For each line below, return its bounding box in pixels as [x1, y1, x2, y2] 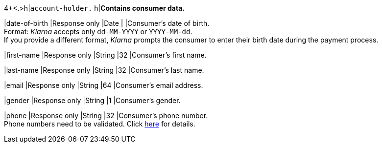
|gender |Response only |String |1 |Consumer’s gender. [4, 96, 181, 105]
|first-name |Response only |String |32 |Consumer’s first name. [4, 51, 207, 59]
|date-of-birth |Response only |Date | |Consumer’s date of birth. [4, 19, 210, 27]
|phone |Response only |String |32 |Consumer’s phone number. [4, 111, 208, 120]
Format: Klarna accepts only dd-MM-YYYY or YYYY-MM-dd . [4, 27, 192, 36]
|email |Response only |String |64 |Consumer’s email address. [4, 81, 203, 89]
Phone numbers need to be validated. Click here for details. [4, 120, 195, 128]
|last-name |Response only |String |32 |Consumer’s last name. [4, 66, 204, 74]
